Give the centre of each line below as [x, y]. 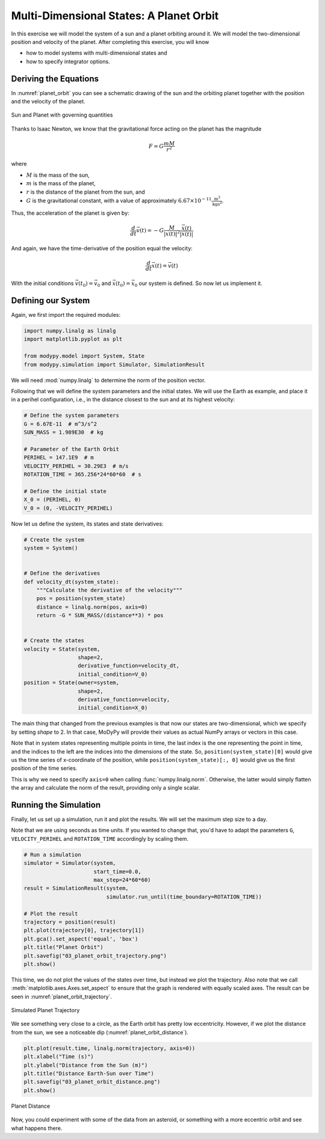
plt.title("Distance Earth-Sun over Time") [89, 1073]
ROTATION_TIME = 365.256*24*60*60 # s [82, 474]
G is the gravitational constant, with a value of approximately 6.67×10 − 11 [119, 200]
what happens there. [37, 1128]
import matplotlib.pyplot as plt [73, 339]
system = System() [51, 548]
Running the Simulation [56, 805]
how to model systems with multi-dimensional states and [97, 53]
